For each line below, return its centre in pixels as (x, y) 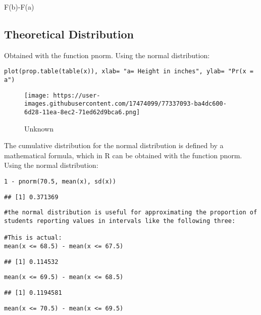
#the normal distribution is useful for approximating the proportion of (131, 213)
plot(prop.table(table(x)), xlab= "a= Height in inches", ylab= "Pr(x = (129, 72)
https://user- (77, 95)
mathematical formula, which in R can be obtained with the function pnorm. (123, 155)
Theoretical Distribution (69, 34)
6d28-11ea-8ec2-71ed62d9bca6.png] (82, 112)
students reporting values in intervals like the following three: (120, 221)
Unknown (39, 128)
